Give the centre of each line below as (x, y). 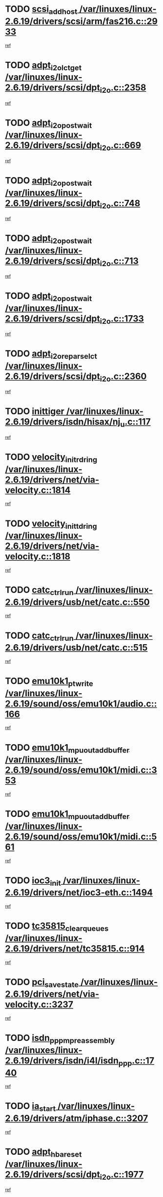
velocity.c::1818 (38, 557)
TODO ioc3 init (33, 881)
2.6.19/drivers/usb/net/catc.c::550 (77, 602)
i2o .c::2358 (123, 88)
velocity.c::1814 (38, 490)
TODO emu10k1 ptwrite (49, 682)
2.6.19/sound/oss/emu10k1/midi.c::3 (81, 770)
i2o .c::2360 (123, 377)
